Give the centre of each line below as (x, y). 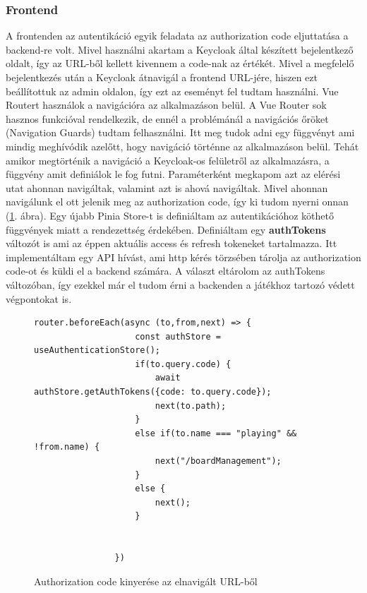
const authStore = (178, 336)
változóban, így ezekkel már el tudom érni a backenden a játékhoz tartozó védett (180, 284)
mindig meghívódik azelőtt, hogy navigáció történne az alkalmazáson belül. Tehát (182, 146)
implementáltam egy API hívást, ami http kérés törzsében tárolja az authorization (183, 257)
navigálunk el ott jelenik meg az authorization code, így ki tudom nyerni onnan (177, 202)
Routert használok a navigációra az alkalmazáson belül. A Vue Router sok (166, 105)
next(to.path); (191, 406)
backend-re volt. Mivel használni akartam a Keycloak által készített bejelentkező (180, 49)
